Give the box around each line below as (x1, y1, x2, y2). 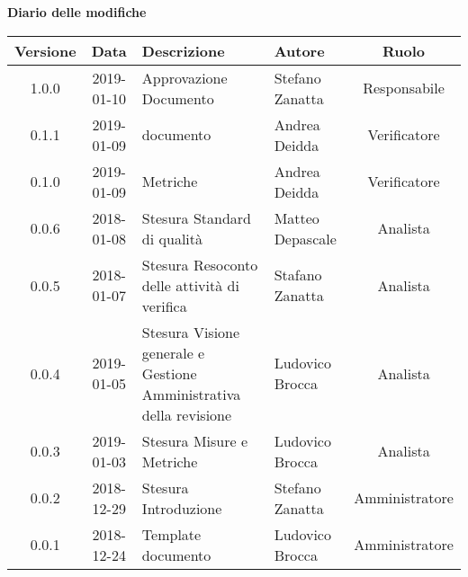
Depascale (274, 227, 337, 249)
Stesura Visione (141, 321, 240, 342)
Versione (14, 40, 76, 61)
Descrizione (141, 40, 225, 61)
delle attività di (141, 274, 239, 296)
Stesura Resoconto (141, 253, 258, 275)
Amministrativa (141, 383, 241, 404)
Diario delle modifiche (7, 3, 147, 21)
